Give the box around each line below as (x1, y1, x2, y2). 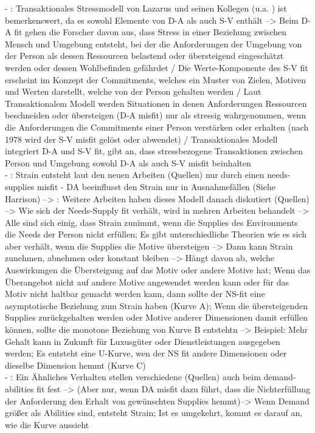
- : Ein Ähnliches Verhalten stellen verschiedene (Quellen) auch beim (5, 370, 261, 383)
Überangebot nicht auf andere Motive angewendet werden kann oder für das (5, 275, 289, 288)
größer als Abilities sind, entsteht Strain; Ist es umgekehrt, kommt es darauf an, (5, 406, 303, 419)
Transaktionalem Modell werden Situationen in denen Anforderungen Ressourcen (5, 97, 307, 109)
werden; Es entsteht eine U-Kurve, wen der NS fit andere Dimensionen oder (5, 347, 287, 360)
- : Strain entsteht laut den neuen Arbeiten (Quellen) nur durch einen (5, 168, 265, 181)
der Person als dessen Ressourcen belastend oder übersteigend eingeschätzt (5, 49, 284, 62)
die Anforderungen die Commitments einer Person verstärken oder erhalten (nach (5, 120, 309, 133)
